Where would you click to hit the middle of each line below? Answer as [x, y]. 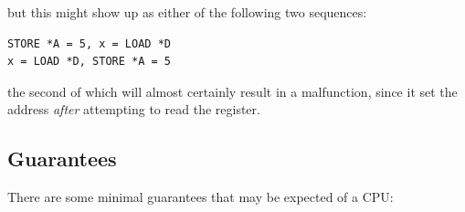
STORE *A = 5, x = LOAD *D [89, 43]
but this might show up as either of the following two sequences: [187, 12]
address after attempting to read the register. [134, 109]
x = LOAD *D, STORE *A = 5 [89, 62]
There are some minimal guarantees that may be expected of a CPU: [201, 197]
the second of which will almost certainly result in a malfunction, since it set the [232, 91]
